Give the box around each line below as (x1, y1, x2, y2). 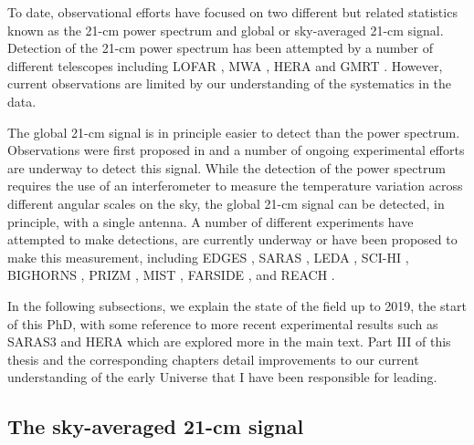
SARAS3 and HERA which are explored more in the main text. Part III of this (7, 332, 451, 351)
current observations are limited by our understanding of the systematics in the (7, 74, 452, 93)
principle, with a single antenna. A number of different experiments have (7, 212, 414, 231)
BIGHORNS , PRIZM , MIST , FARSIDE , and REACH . (7, 265, 335, 285)
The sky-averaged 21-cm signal (7, 412, 304, 440)
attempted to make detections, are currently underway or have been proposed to (7, 230, 458, 249)
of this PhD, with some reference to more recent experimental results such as (7, 314, 438, 333)
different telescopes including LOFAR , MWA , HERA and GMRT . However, (7, 56, 443, 75)
